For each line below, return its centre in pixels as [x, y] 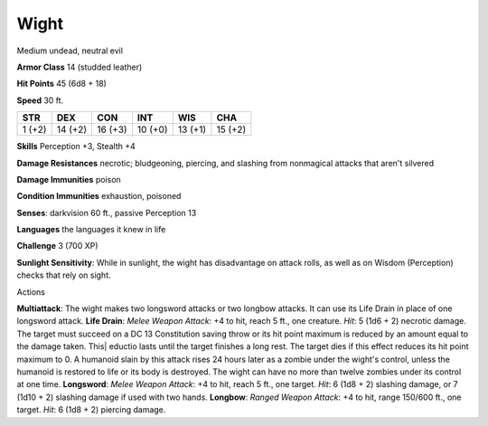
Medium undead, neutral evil [70, 51]
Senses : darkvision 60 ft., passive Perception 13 [107, 213]
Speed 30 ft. [40, 100]
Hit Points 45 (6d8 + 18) [62, 84]
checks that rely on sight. [64, 275]
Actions [31, 292]
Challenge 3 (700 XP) [57, 246]
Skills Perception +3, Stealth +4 [76, 147]
